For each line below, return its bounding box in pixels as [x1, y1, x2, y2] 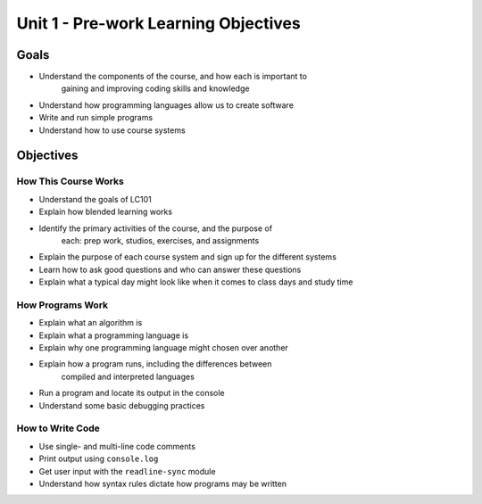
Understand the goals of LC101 [38, 194, 152, 204]
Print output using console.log [38, 453, 159, 464]
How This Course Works [16, 175, 124, 187]
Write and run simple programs [38, 112, 154, 123]
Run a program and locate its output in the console [38, 388, 225, 399]
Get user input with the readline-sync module [38, 466, 216, 476]
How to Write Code [16, 422, 100, 434]
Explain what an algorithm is [38, 318, 143, 328]
